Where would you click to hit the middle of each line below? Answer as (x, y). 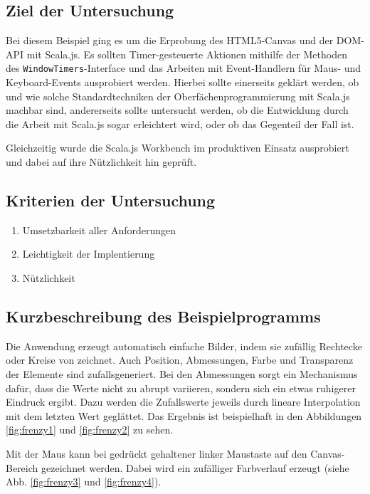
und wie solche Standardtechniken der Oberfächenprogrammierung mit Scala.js (178, 96)
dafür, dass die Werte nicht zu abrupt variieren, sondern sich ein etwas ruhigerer (181, 388)
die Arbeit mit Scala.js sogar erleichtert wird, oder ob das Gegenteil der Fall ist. (180, 124)
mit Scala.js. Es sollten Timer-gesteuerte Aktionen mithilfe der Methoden (187, 54)
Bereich (22, 467)
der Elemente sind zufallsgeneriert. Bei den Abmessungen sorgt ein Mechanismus (182, 373)
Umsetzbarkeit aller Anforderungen (99, 230)
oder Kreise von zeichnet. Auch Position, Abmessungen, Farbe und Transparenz (180, 360)
